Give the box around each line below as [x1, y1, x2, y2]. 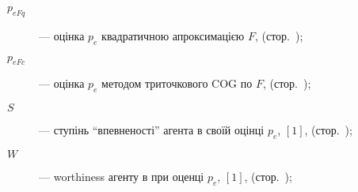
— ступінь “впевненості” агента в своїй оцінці [39, 122, 265, 138]
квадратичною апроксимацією [101, 27, 245, 43]
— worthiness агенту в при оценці [39, 168, 204, 184]
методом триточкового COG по [101, 75, 253, 92]
